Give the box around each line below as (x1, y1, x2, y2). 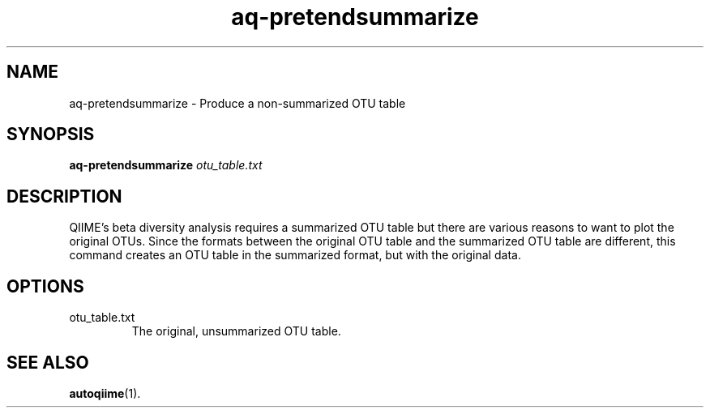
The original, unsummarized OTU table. (131, 324, 341, 339)
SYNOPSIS (6, 124, 95, 145)
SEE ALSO (6, 352, 89, 373)
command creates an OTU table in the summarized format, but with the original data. (69, 248, 521, 262)
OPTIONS (6, 275, 84, 297)
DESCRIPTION (6, 186, 122, 207)
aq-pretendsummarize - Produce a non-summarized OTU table (69, 96, 406, 110)
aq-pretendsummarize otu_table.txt (69, 158, 263, 173)
